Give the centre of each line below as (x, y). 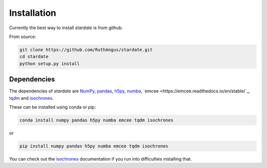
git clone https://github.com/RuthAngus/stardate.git (86, 50)
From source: (23, 37)
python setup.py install (50, 63)
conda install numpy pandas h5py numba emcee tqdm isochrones (96, 120)
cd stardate (34, 57)
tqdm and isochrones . (31, 98)
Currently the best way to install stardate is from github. (66, 28)
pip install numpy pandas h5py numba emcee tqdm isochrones (94, 146)
